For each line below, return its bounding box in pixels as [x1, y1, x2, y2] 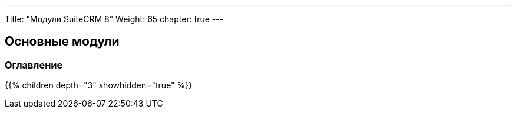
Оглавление [5, 59, 63, 71]
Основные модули [5, 34, 120, 49]
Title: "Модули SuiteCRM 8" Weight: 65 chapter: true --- [5, 14, 224, 24]
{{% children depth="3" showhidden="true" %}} [5, 80, 193, 91]
